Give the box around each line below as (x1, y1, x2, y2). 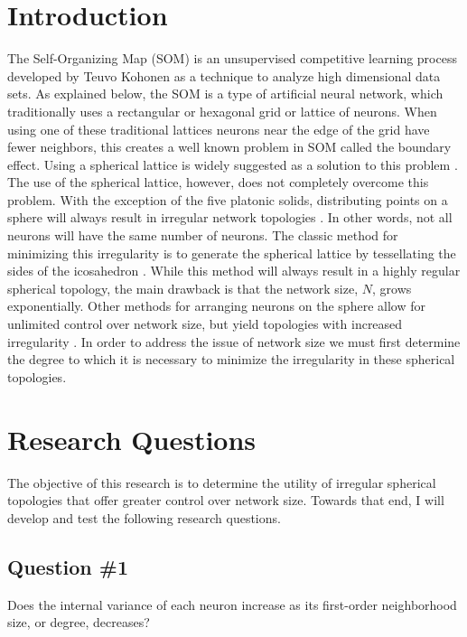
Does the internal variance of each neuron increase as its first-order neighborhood (7, 595, 457, 614)
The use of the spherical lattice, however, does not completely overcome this (7, 173, 429, 192)
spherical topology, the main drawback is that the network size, (7, 278, 359, 297)
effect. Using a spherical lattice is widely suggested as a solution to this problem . (7, 155, 458, 173)
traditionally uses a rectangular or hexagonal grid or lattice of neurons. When (7, 101, 437, 120)
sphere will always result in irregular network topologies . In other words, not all (7, 208, 453, 227)
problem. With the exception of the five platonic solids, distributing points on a (7, 190, 448, 209)
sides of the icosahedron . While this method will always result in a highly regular (7, 261, 461, 280)
